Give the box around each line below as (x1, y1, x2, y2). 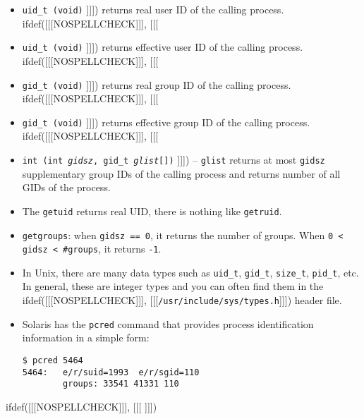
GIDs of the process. (22, 180, 111, 195)
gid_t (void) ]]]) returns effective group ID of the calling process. (22, 114, 310, 129)
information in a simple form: (22, 330, 150, 345)
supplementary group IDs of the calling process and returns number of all (22, 166, 341, 181)
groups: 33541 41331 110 (63, 379, 179, 389)
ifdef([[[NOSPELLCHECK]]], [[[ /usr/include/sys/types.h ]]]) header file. (22, 293, 342, 308)
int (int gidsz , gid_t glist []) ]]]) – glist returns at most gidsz (22, 152, 325, 166)
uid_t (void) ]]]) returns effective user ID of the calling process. (22, 40, 303, 54)
